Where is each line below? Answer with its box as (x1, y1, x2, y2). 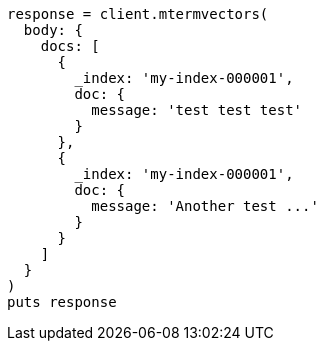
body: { (23, 22, 83, 38)
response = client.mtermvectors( (7, 6, 269, 22)
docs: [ (40, 38, 100, 54)
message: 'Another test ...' (91, 198, 319, 214)
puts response (7, 294, 117, 310)
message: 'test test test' (91, 102, 303, 118)
